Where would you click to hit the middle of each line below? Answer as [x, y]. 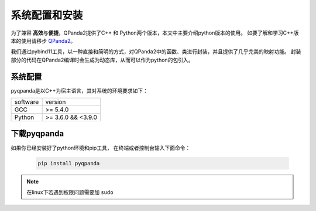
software [27, 102]
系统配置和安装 [47, 15]
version [56, 102]
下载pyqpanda [37, 134]
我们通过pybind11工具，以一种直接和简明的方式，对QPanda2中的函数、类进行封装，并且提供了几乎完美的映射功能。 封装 [156, 52]
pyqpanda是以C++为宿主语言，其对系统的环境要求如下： [80, 90]
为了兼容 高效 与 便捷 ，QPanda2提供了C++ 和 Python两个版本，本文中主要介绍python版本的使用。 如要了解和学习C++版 [155, 33]
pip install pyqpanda [69, 163]
